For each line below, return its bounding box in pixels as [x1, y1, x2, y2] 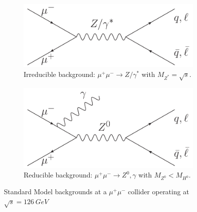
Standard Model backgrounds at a [4, 186, 107, 197]
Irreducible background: [24, 69, 96, 79]
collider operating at [128, 186, 189, 197]
